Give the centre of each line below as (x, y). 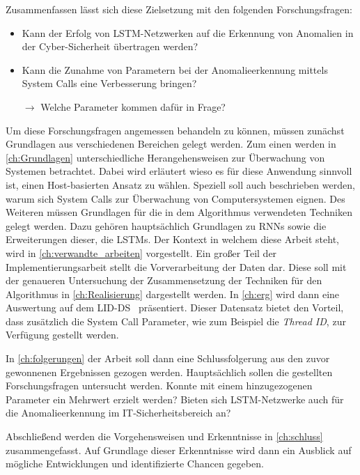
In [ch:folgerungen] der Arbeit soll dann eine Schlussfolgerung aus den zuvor (168, 358)
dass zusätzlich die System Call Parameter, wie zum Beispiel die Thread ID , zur (176, 321)
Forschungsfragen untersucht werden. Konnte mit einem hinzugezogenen (159, 386)
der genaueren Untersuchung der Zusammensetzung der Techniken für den (164, 280)
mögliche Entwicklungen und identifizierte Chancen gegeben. (135, 464)
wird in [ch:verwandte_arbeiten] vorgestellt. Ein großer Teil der (141, 252)
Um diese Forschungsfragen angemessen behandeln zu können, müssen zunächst (175, 130)
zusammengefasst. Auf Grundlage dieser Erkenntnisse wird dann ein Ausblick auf (179, 450)
